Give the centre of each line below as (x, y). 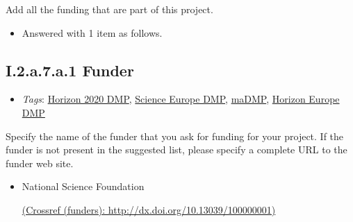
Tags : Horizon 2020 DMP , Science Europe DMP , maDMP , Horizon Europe (181, 99)
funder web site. (40, 163)
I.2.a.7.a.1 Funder (70, 70)
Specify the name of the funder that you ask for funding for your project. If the (175, 136)
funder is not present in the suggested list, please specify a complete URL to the (176, 150)
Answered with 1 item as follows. (92, 32)
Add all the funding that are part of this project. (109, 9)
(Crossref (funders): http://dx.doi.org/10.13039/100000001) (149, 209)
